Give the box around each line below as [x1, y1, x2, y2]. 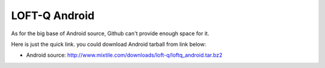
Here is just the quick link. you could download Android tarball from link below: [11, 41, 206, 48]
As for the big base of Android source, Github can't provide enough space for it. [11, 30, 209, 37]
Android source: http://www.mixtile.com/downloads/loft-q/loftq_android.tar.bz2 [26, 51, 223, 59]
